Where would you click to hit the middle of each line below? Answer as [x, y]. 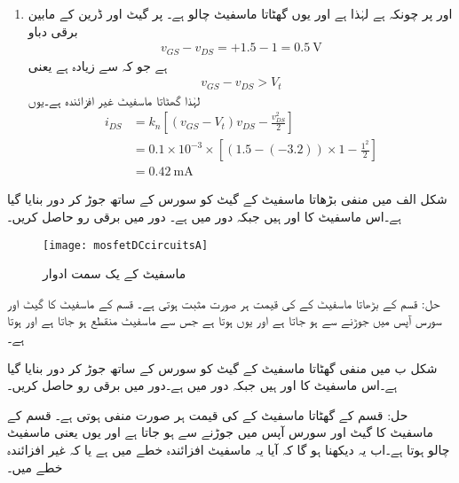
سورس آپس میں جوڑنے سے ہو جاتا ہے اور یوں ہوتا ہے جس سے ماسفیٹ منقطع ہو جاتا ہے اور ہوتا [225, 320]
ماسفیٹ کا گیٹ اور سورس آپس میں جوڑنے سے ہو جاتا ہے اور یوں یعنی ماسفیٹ [220, 432]
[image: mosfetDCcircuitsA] [126, 245]
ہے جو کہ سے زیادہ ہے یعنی [98, 65]
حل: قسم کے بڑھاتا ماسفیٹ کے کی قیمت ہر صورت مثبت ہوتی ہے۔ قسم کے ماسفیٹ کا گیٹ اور [224, 303]
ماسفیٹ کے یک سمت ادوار [115, 273]
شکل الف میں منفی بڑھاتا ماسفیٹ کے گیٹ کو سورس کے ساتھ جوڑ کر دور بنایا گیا [227, 199]
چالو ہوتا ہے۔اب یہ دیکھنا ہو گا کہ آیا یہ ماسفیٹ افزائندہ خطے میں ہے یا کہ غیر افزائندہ [229, 450]
